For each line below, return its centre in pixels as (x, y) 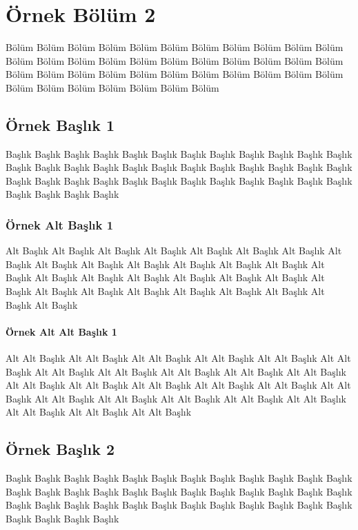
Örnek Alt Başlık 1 (60, 225)
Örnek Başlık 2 (60, 449)
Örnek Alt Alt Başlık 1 (61, 331)
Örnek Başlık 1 (60, 124)
